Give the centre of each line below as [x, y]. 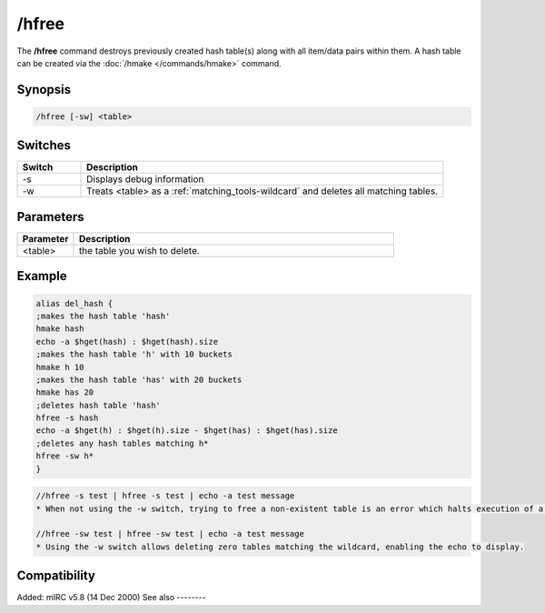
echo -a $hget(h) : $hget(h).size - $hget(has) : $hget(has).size [187, 431]
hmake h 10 [60, 367]
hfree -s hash [67, 418]
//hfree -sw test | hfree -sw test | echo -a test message [170, 534]
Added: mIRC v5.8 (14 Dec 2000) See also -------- [111, 598]
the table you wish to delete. [139, 250]
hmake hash [60, 329]
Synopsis [44, 90]
